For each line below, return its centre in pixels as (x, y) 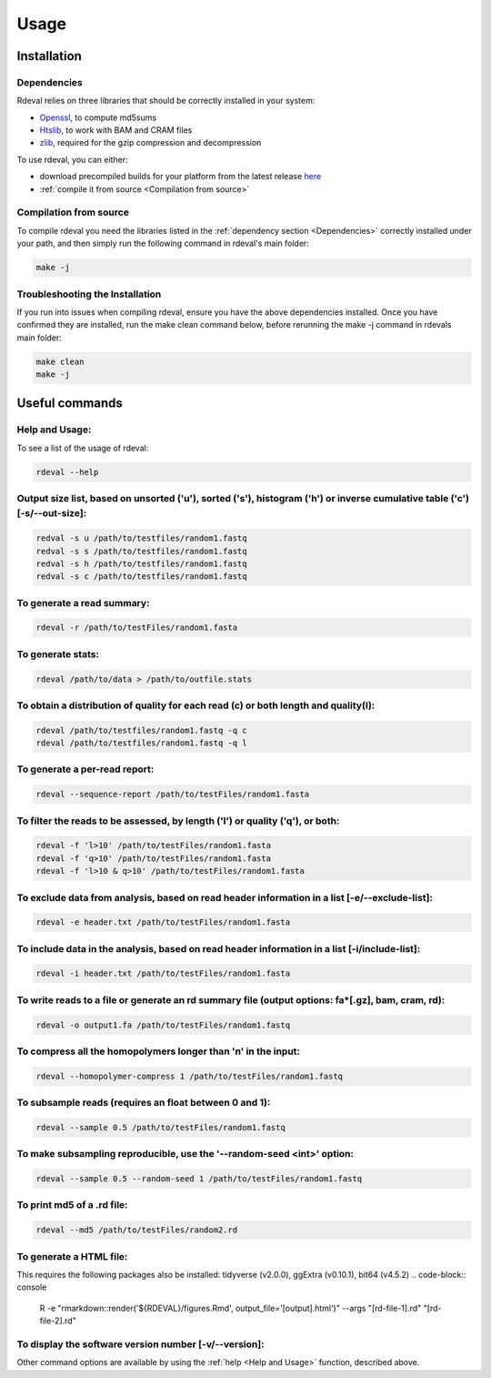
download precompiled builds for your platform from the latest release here (180, 177)
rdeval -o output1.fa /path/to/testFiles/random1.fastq (163, 1025)
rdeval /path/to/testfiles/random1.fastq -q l (141, 743)
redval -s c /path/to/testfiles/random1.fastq (141, 577)
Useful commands (70, 404)
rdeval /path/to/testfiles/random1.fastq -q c (141, 730)
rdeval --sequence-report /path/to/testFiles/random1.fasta (173, 795)
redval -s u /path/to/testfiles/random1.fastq (141, 538)
